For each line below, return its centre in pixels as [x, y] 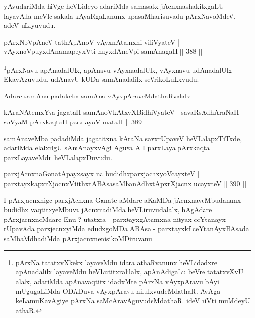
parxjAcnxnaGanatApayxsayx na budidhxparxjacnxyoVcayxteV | [102, 174]
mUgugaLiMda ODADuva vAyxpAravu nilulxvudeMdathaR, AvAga [118, 291]
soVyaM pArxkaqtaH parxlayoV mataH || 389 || [76, 122]
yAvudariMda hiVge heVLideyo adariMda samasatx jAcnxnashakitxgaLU [114, 6]
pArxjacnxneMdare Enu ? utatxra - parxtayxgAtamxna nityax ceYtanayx [115, 219]
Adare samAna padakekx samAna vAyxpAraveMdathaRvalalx [97, 95]
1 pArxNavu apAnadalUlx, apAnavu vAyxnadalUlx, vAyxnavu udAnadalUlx [118, 69]
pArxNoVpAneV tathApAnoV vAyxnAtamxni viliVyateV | [92, 41]
